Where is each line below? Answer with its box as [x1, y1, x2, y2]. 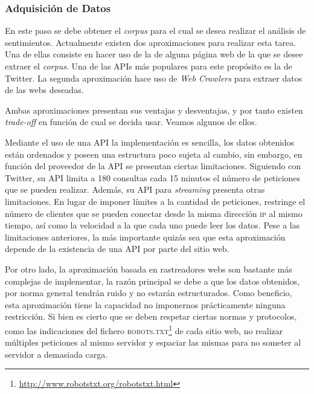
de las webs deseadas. [5, 83, 84, 96]
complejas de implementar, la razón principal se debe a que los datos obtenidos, [5, 274, 300, 287]
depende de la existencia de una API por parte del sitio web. [5, 242, 229, 255]
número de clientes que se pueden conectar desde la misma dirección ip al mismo [5, 207, 303, 219]
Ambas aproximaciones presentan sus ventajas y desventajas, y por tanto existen [5, 103, 303, 116]
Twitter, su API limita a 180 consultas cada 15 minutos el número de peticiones [5, 171, 301, 184]
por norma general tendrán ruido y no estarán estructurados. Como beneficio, [5, 286, 292, 299]
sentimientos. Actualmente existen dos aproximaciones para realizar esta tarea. [5, 36, 296, 48]
